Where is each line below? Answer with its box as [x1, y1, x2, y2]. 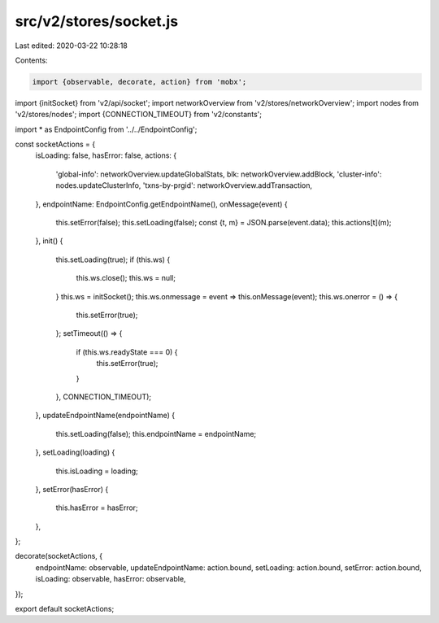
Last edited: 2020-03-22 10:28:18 [15, 41, 128, 50]
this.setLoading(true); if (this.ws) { [55, 255, 171, 264]
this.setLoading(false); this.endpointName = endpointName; [55, 429, 257, 438]
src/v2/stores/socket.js [15, 12, 179, 30]
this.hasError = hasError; [55, 503, 138, 512]
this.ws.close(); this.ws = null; [76, 273, 176, 283]
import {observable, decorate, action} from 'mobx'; [32, 77, 247, 86]
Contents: [15, 55, 48, 65]
